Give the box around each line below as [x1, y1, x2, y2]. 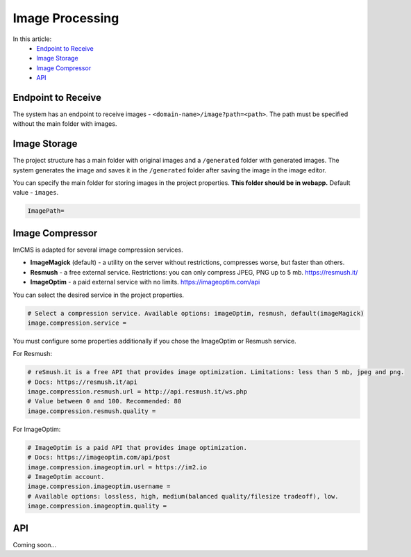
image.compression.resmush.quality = [27, 407, 156, 415]
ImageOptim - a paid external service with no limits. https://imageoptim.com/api [30, 278, 260, 286]
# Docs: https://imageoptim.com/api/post [27, 453, 171, 462]
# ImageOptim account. [27, 473, 105, 481]
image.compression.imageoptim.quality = [27, 502, 167, 510]
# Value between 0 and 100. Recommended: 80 [27, 397, 182, 405]
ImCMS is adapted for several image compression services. [12, 245, 183, 254]
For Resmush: [12, 350, 52, 358]
